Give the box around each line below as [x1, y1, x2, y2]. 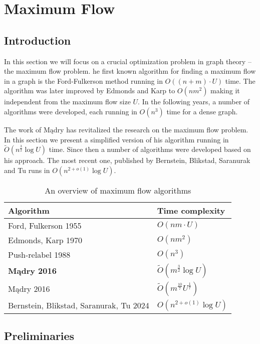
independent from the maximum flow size [4, 96, 131, 107]
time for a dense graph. [166, 106, 238, 116]
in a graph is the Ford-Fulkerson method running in [4, 75, 163, 86]
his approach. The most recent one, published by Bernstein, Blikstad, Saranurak [4, 155, 250, 165]
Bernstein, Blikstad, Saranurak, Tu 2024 [8, 299, 149, 311]
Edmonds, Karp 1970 [8, 234, 82, 246]
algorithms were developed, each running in [4, 106, 137, 116]
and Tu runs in [4, 164, 50, 175]
